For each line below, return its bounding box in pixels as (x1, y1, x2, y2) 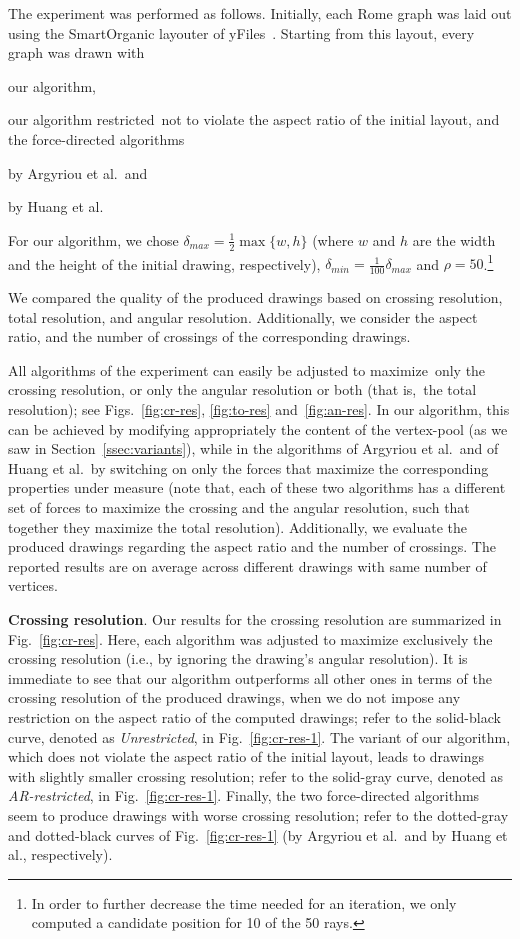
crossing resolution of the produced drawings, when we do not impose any (8, 687, 461, 708)
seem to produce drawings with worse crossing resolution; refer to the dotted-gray (8, 804, 509, 825)
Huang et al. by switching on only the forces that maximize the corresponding (8, 457, 489, 478)
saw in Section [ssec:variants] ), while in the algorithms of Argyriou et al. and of (8, 438, 499, 459)
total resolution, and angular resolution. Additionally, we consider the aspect (8, 306, 478, 327)
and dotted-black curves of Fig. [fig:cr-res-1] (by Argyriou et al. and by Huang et (8, 824, 508, 845)
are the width (412, 229, 496, 250)
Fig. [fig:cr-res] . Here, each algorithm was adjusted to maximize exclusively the (8, 628, 493, 649)
